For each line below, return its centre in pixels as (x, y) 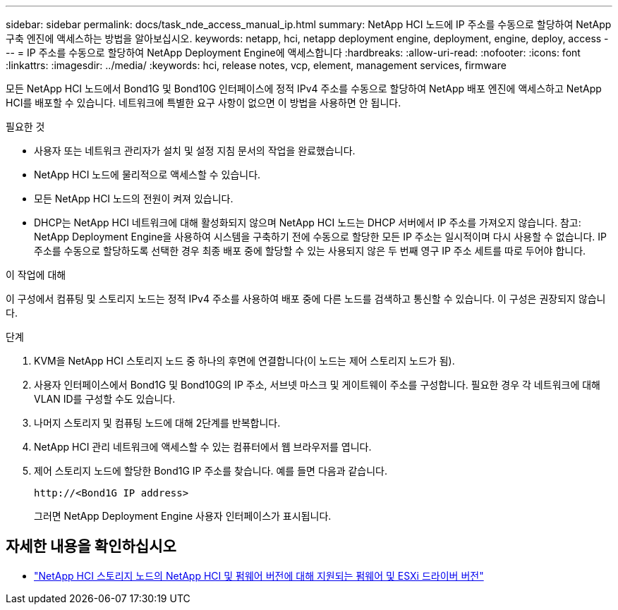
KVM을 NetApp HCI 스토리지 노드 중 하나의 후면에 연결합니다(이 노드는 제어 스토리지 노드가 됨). (244, 361)
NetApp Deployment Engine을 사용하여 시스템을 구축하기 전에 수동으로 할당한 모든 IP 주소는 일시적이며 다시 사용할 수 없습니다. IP (321, 237)
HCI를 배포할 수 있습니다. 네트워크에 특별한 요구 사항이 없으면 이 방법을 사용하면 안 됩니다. (204, 103)
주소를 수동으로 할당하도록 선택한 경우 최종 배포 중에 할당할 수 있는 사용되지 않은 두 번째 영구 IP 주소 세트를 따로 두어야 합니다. (310, 251)
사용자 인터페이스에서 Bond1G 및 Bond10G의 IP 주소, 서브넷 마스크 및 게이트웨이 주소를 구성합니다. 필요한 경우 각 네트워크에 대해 (317, 385)
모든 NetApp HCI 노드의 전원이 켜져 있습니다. (134, 199)
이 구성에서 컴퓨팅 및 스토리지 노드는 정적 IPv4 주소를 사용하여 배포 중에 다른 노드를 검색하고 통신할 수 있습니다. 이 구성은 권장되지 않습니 (306, 299)
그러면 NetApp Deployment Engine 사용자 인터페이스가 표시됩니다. (183, 516)
